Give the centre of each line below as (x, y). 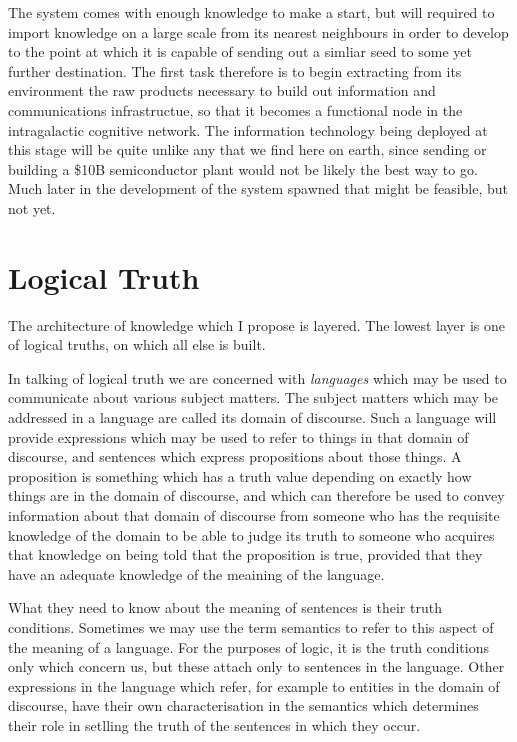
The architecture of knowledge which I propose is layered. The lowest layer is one (257, 324)
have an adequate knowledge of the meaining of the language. (196, 573)
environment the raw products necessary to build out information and (222, 90)
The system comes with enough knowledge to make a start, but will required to (251, 12)
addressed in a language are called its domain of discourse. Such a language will (252, 417)
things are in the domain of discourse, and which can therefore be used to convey (256, 495)
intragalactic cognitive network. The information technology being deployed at (248, 129)
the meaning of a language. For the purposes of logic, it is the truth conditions (248, 646)
